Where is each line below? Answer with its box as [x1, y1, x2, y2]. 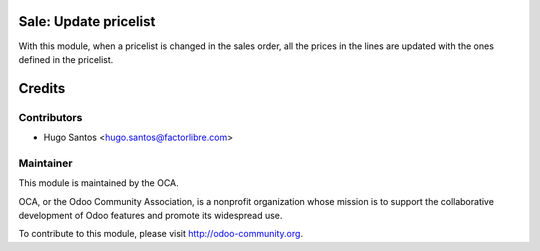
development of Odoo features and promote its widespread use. [18, 209, 283, 221]
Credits [18, 80, 66, 97]
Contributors [18, 110, 83, 124]
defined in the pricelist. [18, 53, 114, 65]
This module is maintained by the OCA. [18, 177, 179, 189]
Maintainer [18, 156, 73, 170]
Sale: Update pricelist [18, 13, 156, 30]
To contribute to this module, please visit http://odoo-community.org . [18, 228, 304, 240]
